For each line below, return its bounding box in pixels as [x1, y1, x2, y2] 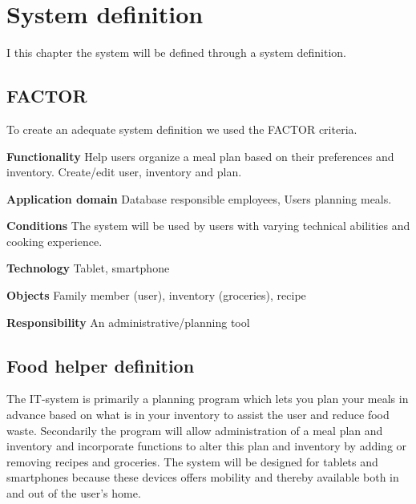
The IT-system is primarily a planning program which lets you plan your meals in [6, 390, 409, 407]
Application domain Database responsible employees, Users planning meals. [6, 190, 392, 207]
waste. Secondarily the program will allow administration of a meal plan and [6, 421, 383, 438]
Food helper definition [6, 353, 195, 377]
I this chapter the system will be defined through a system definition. [6, 44, 346, 61]
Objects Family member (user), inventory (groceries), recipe [6, 287, 306, 304]
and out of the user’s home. [6, 485, 141, 502]
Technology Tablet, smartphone [6, 260, 170, 276]
